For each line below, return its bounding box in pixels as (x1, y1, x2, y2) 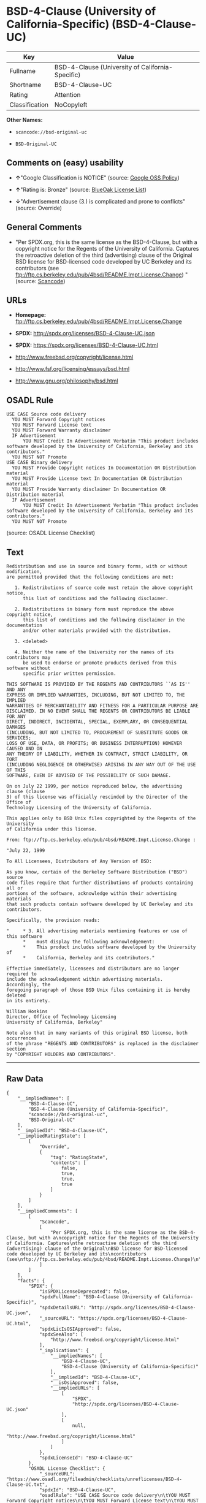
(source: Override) (15, 204, 63, 211)
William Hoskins (6, 1008, 48, 1014)
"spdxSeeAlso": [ (39, 1331, 84, 1337)
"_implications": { (39, 1347, 89, 1353)
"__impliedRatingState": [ (17, 1133, 86, 1139)
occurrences (6, 1035, 37, 1041)
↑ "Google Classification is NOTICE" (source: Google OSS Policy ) (15, 173, 180, 181)
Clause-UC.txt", (6, 1482, 48, 1488)
